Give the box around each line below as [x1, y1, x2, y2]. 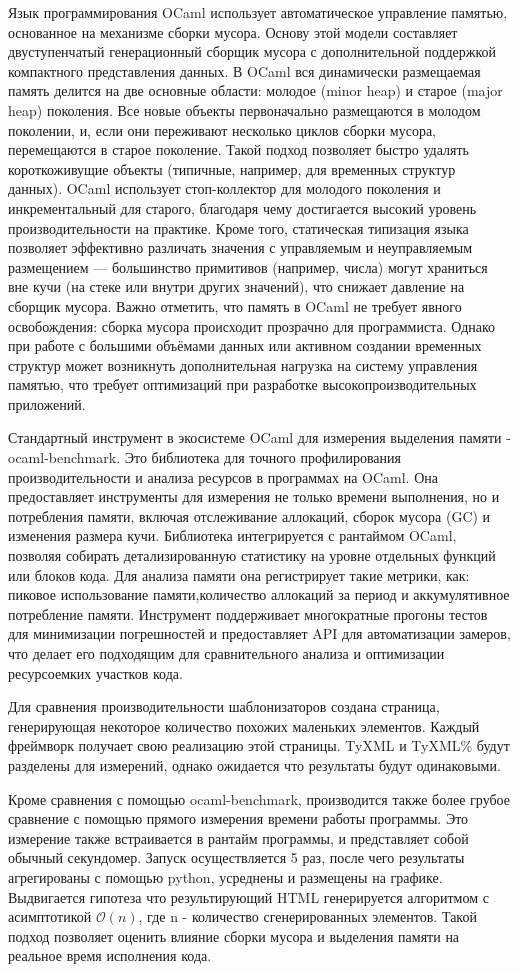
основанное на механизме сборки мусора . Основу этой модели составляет [8, 21, 458, 42]
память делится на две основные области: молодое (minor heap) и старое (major [8, 80, 503, 101]
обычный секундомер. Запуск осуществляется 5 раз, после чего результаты [8, 847, 465, 868]
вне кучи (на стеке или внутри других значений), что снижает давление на [8, 276, 465, 297]
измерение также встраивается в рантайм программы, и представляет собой [8, 827, 469, 848]
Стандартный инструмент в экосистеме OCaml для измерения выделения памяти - [8, 427, 511, 448]
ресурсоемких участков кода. [8, 662, 183, 683]
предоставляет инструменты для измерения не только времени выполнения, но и [8, 486, 500, 507]
